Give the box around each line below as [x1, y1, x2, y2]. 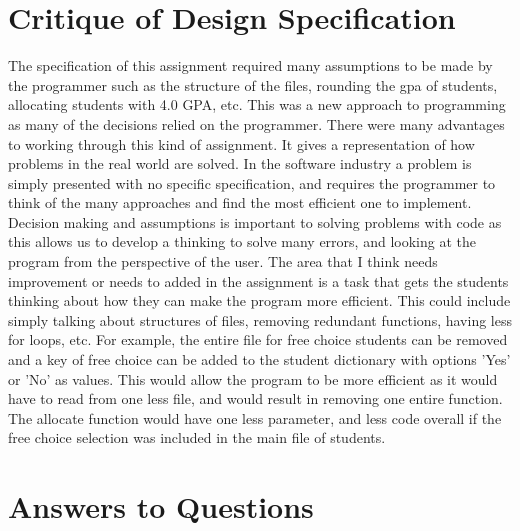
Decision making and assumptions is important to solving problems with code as [8, 211, 502, 232]
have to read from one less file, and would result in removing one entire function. [8, 388, 503, 409]
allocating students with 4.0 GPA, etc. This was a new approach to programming [8, 94, 506, 115]
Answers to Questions [8, 486, 314, 527]
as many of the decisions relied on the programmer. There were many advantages [8, 113, 505, 134]
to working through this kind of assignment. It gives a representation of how [8, 133, 475, 154]
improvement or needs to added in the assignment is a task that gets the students [8, 270, 509, 291]
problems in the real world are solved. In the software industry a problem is [8, 153, 472, 174]
